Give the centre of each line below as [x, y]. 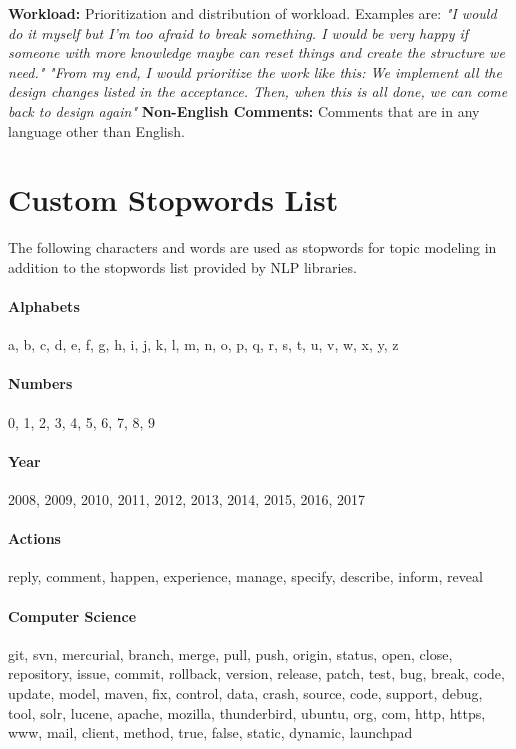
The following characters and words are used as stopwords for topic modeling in [252, 247]
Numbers [40, 383]
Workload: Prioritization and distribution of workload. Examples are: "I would [252, 13]
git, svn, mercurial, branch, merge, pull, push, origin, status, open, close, [230, 653]
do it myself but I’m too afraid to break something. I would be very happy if [238, 32]
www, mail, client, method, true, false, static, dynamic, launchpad [210, 732]
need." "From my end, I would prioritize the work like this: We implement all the [255, 71]
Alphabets [44, 306]
